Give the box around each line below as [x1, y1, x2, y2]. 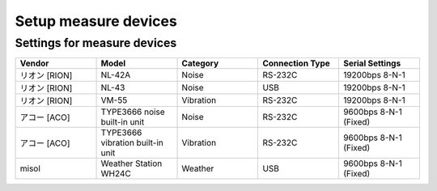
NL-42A [100, 70, 131, 81]
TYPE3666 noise [100, 106, 165, 117]
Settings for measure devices [15, 36, 177, 50]
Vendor [19, 57, 49, 69]
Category [181, 57, 219, 69]
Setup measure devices [15, 12, 177, 30]
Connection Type [262, 57, 331, 69]
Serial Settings [342, 57, 401, 69]
